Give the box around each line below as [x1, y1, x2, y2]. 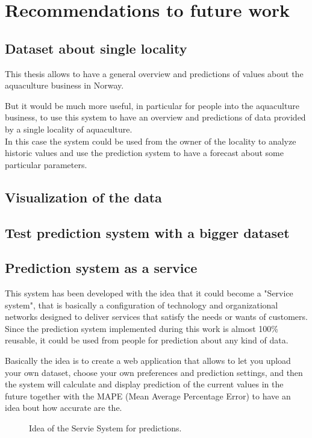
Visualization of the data [5, 187, 162, 206]
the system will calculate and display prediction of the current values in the [5, 378, 284, 390]
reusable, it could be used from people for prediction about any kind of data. [5, 334, 289, 346]
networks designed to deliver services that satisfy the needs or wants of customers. [5, 310, 308, 323]
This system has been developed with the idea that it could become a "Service [5, 287, 293, 299]
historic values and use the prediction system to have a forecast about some [5, 146, 284, 159]
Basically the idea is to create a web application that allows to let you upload [5, 354, 291, 367]
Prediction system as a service [5, 258, 198, 277]
